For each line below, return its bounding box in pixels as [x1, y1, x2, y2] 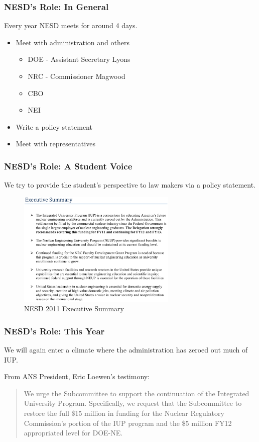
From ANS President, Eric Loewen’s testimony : [4, 371, 150, 382]
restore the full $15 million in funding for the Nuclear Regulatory [24, 408, 224, 418]
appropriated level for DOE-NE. [24, 427, 123, 438]
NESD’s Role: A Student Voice [4, 159, 133, 172]
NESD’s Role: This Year [4, 324, 105, 337]
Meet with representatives [16, 138, 95, 149]
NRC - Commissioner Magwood [28, 71, 125, 81]
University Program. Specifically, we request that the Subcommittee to [24, 398, 242, 408]
